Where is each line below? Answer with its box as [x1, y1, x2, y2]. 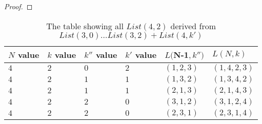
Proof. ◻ [4, 1, 33, 11]
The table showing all [46, 19, 124, 32]
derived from [170, 19, 216, 32]
